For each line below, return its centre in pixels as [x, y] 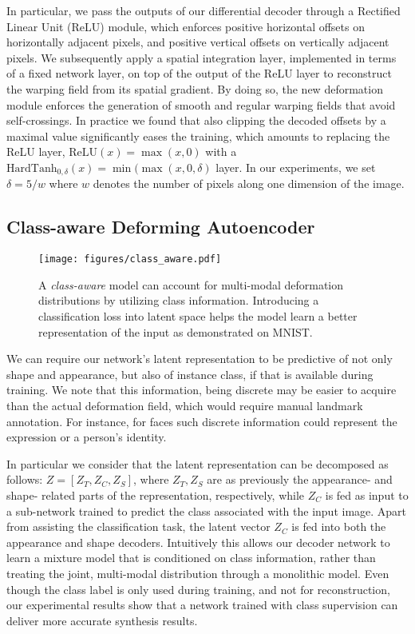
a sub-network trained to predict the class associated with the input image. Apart [207, 510]
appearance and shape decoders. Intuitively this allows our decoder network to [198, 542]
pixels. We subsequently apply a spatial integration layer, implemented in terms [202, 57]
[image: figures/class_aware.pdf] [130, 259]
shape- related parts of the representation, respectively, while [156, 494]
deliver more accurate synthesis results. [102, 620]
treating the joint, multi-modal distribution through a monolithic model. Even [198, 573]
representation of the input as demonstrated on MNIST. [176, 331]
